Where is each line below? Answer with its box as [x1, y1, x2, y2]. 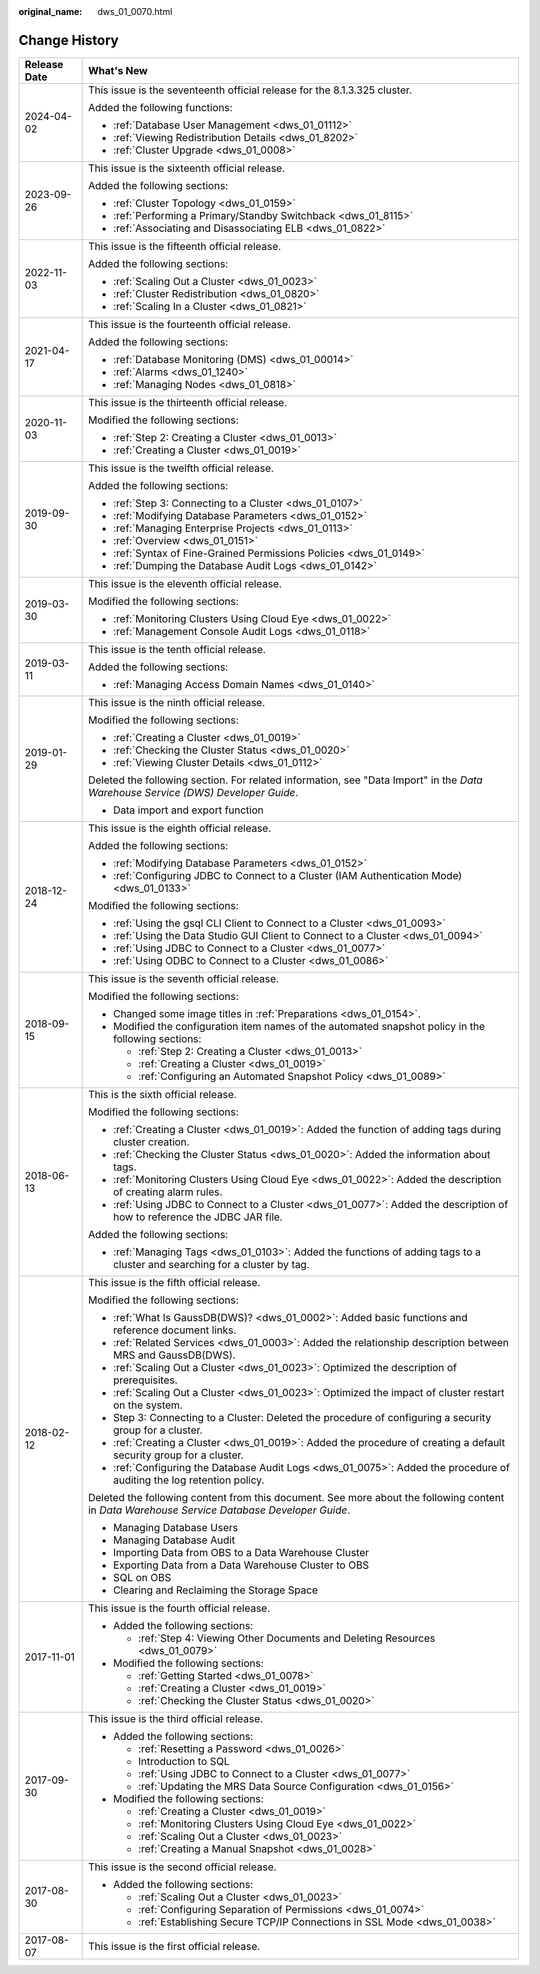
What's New [88, 63, 149, 77]
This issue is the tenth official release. [88, 642, 267, 656]
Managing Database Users [113, 1520, 239, 1534]
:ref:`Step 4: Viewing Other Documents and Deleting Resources [138, 1631, 436, 1645]
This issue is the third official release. [88, 1711, 264, 1725]
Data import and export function [113, 803, 264, 817]
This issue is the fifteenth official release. [88, 239, 282, 253]
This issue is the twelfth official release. [88, 461, 275, 475]
